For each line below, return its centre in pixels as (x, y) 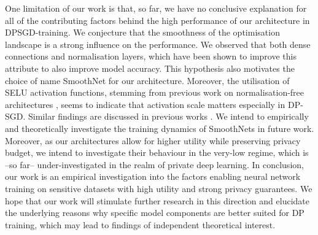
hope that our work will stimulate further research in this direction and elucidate (157, 200)
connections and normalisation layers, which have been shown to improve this (151, 56)
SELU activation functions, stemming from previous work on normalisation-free (155, 92)
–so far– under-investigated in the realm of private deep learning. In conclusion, (154, 164)
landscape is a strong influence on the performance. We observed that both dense (158, 44)
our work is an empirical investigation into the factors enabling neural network (153, 176)
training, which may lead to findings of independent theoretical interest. (140, 224)
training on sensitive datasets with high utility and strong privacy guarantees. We (159, 188)
